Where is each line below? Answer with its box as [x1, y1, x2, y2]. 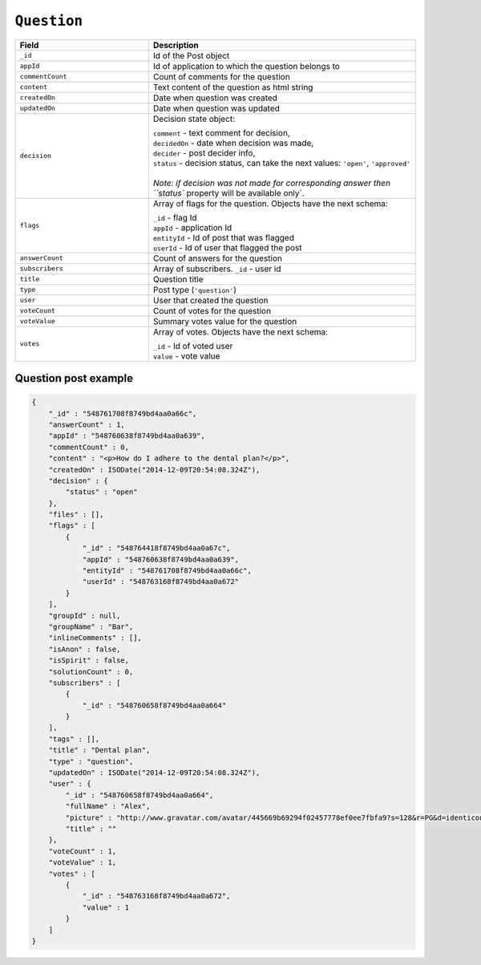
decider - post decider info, [152, 147, 256, 158]
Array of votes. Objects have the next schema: [152, 326, 329, 337]
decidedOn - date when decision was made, [152, 137, 314, 148]
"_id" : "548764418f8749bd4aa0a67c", [82, 544, 231, 553]
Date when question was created [152, 92, 278, 103]
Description [152, 39, 200, 51]
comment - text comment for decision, [152, 127, 290, 138]
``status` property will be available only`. [152, 187, 305, 198]
